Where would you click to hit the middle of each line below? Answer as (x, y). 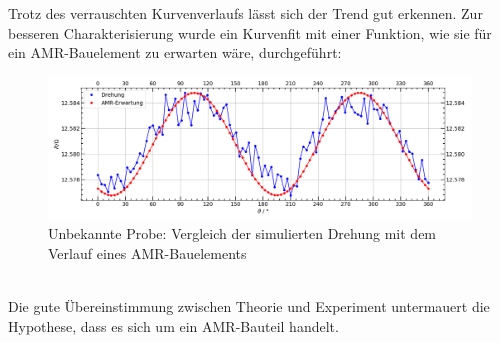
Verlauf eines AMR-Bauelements (147, 252)
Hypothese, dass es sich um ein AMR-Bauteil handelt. (173, 325)
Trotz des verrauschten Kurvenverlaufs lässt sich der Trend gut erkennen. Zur (245, 13)
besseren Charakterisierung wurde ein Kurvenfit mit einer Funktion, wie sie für (250, 32)
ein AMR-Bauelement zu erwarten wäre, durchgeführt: (175, 52)
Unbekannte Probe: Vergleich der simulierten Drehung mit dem (242, 233)
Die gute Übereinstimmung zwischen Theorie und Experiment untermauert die (249, 306)
